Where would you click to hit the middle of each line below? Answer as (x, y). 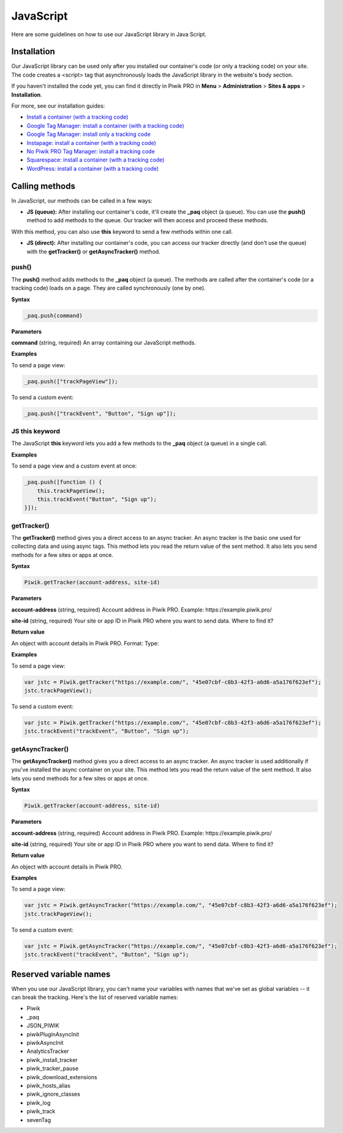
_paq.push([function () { (63, 482)
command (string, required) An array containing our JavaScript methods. (104, 342)
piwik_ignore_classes (54, 1094)
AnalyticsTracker (48, 1051)
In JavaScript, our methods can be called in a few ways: (82, 200)
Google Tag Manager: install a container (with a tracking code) (105, 125)
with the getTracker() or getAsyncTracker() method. (93, 252)
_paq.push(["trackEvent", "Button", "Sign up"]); (100, 413)
